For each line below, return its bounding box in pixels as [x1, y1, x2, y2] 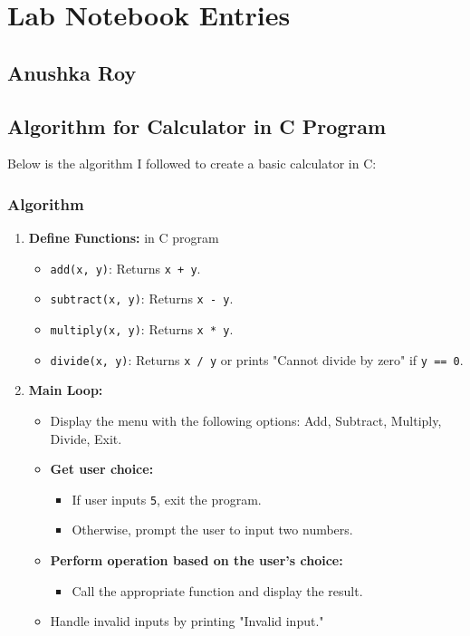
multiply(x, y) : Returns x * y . [50, 320, 234, 339]
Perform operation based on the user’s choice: [50, 551, 343, 570]
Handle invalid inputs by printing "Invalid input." [50, 612, 324, 631]
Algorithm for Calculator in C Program [7, 111, 387, 140]
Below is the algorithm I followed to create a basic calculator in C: [7, 154, 377, 173]
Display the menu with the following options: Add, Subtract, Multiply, [50, 410, 442, 429]
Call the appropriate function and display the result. [72, 581, 363, 600]
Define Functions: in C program [28, 228, 219, 247]
